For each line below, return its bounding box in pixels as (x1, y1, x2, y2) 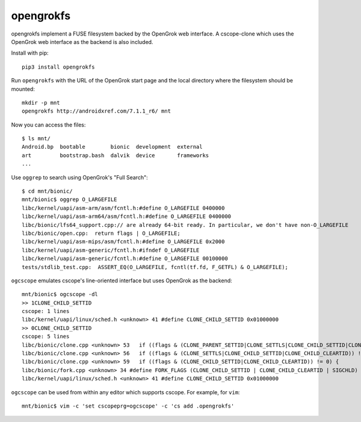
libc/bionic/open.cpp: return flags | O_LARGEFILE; (22, 229, 180, 237)
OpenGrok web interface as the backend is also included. (11, 38, 153, 45)
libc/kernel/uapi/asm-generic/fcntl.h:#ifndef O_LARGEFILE (22, 247, 200, 253)
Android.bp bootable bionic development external (22, 143, 203, 150)
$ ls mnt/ (22, 135, 51, 142)
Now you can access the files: (11, 121, 86, 128)
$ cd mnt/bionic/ (22, 188, 73, 195)
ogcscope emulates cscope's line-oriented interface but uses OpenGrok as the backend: (11, 277, 233, 284)
